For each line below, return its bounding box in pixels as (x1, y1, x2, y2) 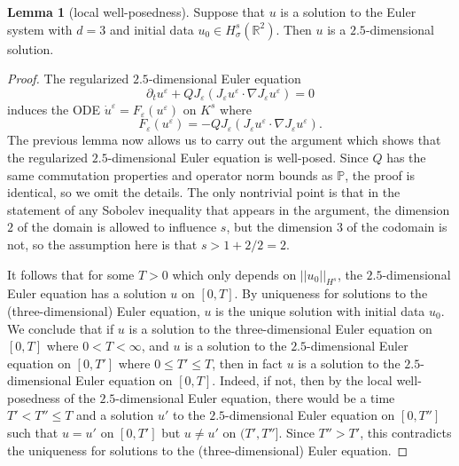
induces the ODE (7, 99, 101, 118)
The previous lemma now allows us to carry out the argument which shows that (7, 130, 441, 149)
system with (7, 20, 73, 38)
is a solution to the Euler (280, 3, 416, 20)
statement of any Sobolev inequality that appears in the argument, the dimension (7, 200, 450, 218)
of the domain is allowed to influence (17, 217, 217, 236)
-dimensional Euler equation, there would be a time (115, 388, 395, 407)
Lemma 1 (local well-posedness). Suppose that (7, 3, 266, 20)
